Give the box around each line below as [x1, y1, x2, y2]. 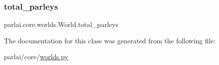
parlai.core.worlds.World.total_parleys [4, 19, 118, 29]
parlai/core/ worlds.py [4, 52, 69, 62]
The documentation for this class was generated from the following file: [4, 35, 216, 45]
